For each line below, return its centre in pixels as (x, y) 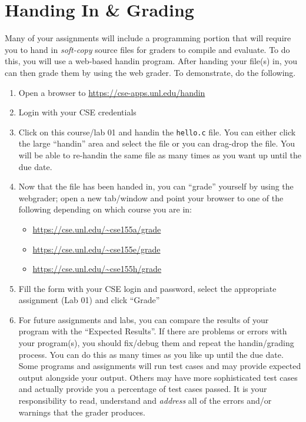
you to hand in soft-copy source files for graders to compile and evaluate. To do (147, 49)
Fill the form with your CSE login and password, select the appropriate (147, 288)
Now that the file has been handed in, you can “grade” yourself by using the (156, 186)
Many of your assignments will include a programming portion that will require (148, 38)
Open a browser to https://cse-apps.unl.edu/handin (112, 92)
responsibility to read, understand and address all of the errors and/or (145, 401)
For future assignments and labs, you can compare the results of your (144, 319)
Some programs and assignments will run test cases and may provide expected (160, 366)
